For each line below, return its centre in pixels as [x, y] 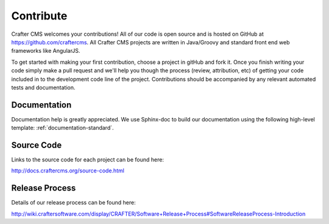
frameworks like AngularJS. [46, 51]
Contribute [39, 16]
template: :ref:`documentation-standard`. [62, 128]
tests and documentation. [43, 87]
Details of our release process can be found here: [74, 203]
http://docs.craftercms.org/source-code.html [68, 171]
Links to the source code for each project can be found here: [88, 160]
